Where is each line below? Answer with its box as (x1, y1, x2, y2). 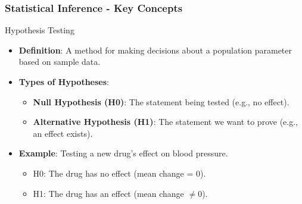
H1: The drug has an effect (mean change (33, 187, 184, 199)
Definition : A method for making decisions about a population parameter (18, 43, 292, 56)
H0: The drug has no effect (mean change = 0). (33, 167, 206, 179)
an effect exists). (33, 127, 93, 139)
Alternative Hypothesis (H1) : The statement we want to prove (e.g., (33, 115, 298, 128)
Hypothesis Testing (5, 24, 74, 36)
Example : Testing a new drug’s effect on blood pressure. (18, 147, 228, 159)
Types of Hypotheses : (18, 76, 109, 87)
